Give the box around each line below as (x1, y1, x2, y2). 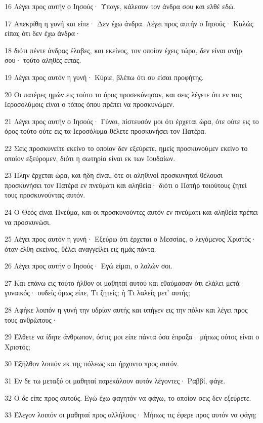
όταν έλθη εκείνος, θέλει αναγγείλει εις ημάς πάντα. (5, 243, 156, 254)
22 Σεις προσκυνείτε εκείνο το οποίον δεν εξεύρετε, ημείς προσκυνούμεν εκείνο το (5, 142, 248, 153)
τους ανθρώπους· (5, 314, 57, 325)
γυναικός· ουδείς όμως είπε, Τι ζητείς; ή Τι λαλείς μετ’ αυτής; (5, 287, 190, 298)
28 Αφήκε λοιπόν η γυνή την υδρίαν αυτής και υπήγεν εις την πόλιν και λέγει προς (5, 304, 248, 315)
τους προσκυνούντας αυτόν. (5, 189, 85, 200)
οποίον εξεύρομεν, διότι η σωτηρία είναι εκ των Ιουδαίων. (5, 152, 176, 163)
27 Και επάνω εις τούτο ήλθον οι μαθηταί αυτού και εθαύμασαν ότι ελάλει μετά (5, 277, 240, 288)
